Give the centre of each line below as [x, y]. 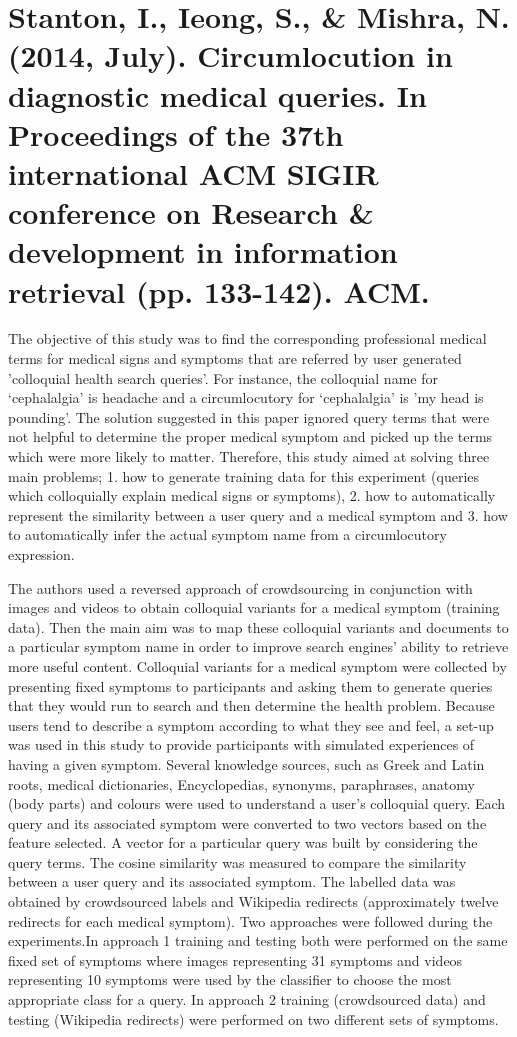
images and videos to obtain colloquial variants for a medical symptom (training [254, 607]
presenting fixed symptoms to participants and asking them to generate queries [250, 685]
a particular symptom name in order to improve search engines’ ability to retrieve [258, 646]
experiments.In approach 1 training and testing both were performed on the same [258, 940]
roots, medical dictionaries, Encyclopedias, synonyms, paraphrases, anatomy [241, 783]
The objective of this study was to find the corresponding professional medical [247, 338]
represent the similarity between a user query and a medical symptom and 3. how [258, 514]
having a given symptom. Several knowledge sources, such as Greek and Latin [246, 763]
